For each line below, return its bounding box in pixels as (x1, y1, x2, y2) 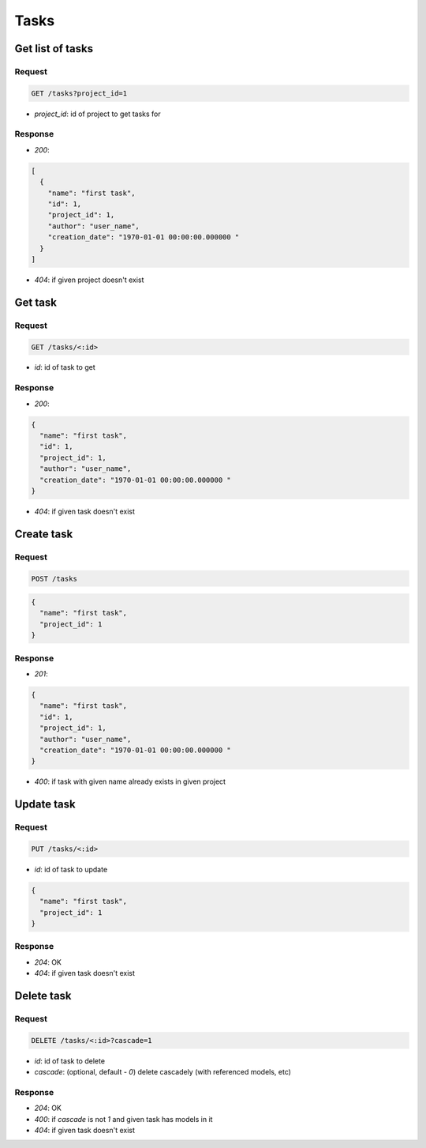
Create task (14, 527, 73, 540)
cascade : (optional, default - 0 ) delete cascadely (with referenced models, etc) (34, 1067, 292, 1077)
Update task (14, 798, 76, 811)
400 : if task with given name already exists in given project (34, 777, 226, 786)
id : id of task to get (34, 363, 95, 372)
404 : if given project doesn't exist (34, 275, 144, 284)
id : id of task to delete (34, 1056, 106, 1066)
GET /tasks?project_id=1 (31, 88, 128, 98)
